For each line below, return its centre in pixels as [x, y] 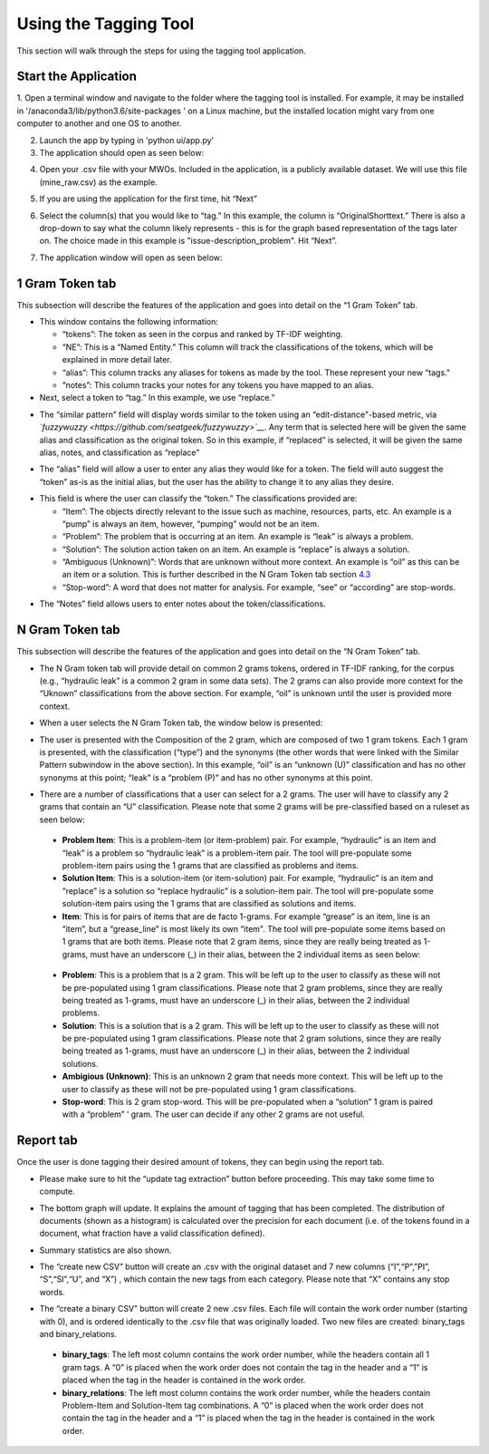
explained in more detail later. [117, 360]
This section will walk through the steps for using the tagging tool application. [162, 51]
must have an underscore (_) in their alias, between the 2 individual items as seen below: [255, 954]
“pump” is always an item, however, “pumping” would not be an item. [191, 523]
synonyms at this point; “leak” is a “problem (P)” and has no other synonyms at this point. [206, 777]
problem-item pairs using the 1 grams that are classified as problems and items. [211, 866]
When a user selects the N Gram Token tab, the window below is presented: [181, 723]
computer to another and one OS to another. [99, 123]
